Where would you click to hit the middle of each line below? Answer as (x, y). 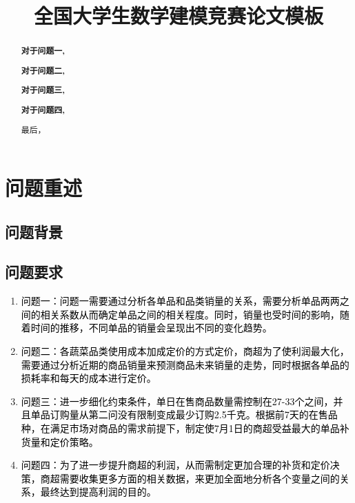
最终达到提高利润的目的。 (98, 492)
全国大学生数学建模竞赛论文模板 (178, 16)
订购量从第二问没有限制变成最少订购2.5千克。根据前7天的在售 (189, 414)
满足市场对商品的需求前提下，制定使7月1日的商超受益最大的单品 (195, 428)
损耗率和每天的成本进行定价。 (89, 378)
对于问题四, (43, 110)
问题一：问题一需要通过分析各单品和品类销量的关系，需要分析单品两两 (180, 301)
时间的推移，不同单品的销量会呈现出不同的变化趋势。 (151, 328)
